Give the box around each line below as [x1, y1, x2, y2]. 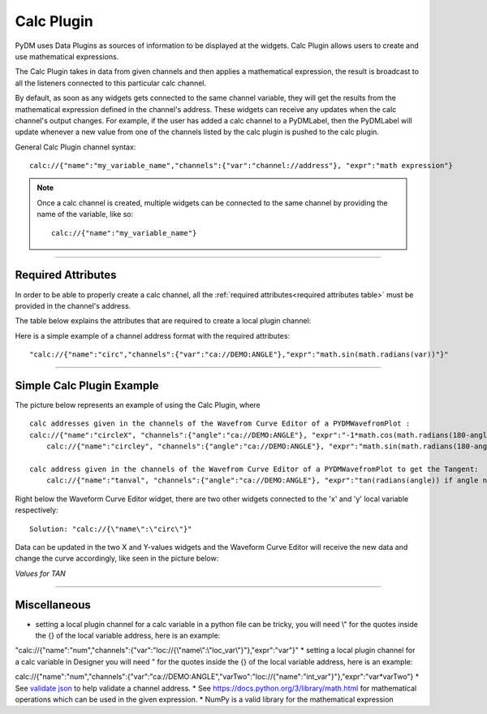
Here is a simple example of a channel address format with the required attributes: [15, 331, 291, 340]
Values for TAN [15, 569, 67, 578]
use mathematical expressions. [15, 51, 119, 61]
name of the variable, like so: [37, 210, 134, 219]
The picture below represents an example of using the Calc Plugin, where [15, 400, 261, 409]
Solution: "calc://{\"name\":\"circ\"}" [29, 524, 192, 534]
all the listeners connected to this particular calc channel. [15, 78, 207, 88]
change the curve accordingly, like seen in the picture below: [15, 553, 219, 564]
